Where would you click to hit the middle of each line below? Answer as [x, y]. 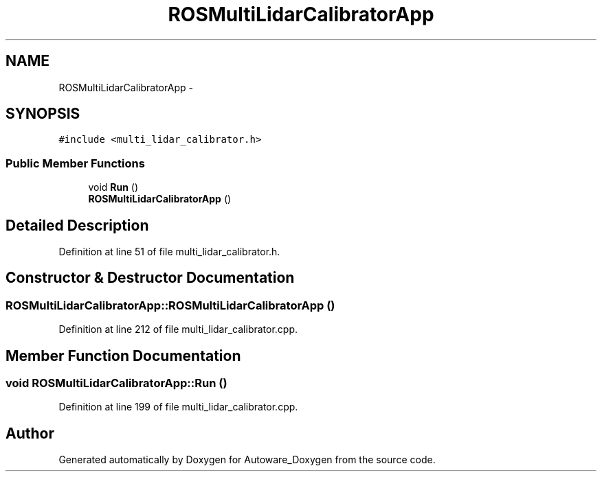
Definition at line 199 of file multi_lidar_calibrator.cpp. [178, 407]
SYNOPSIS [43, 114]
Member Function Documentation [123, 356]
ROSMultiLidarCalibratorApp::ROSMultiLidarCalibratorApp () [170, 305]
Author [30, 433]
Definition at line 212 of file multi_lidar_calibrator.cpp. [178, 329]
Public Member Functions [75, 163]
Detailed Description [77, 225]
